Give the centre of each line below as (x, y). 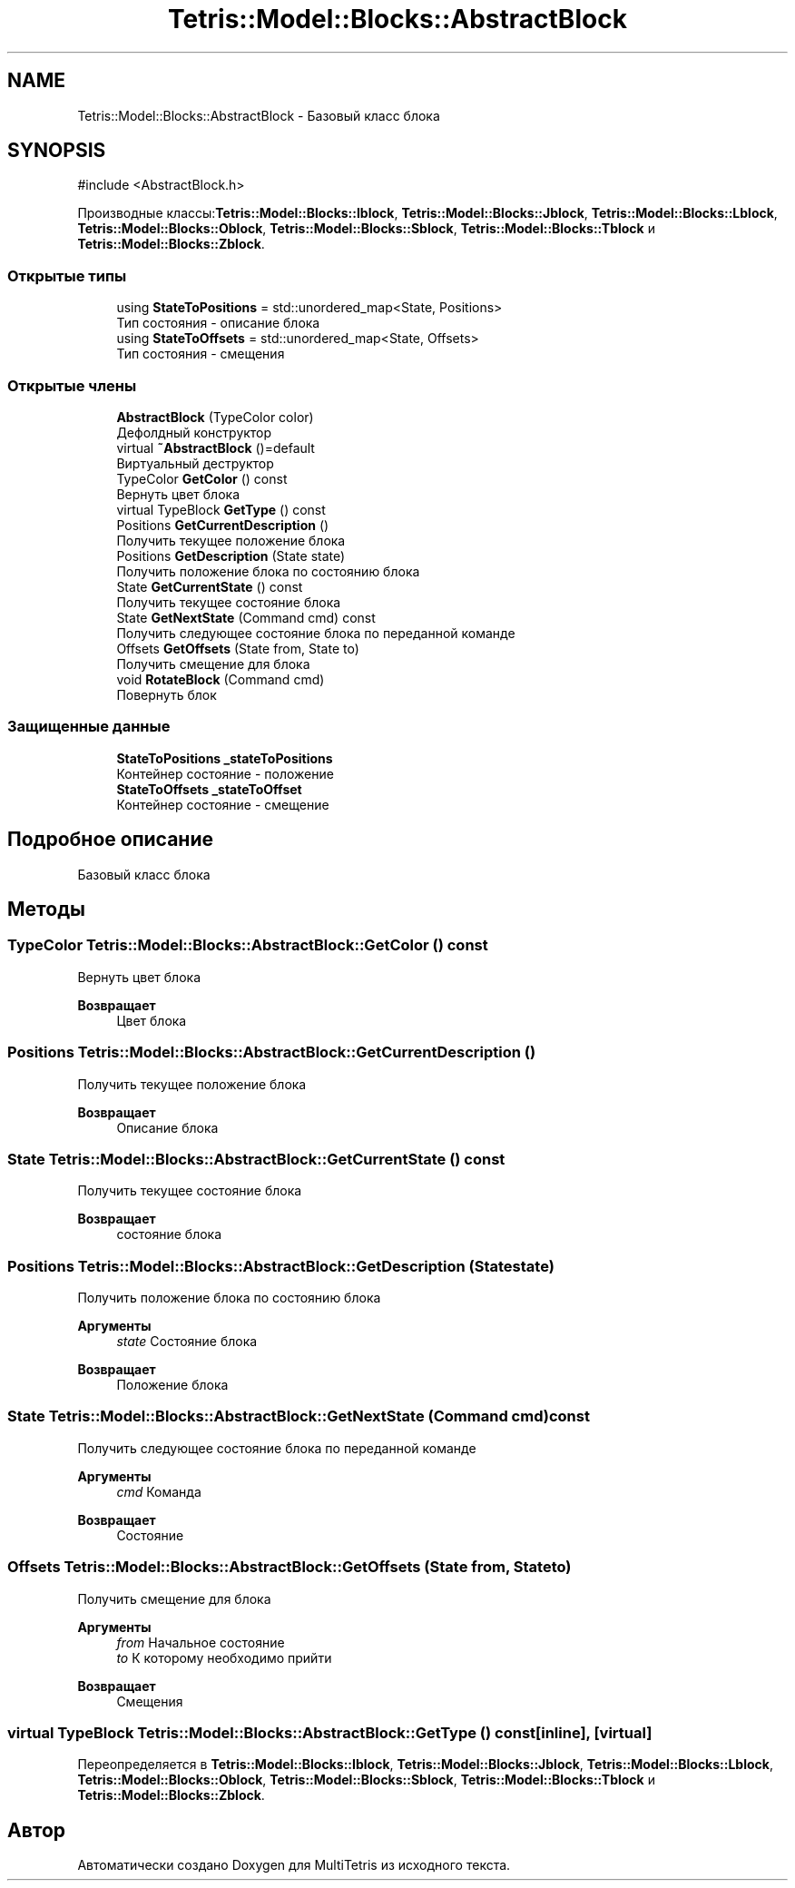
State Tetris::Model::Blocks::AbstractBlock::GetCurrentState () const (256, 1159)
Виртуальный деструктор (195, 463)
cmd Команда (159, 1491)
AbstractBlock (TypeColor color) (215, 417)
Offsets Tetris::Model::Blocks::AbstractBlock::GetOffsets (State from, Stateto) (290, 1567)
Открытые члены (72, 385)
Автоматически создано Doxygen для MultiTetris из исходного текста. (294, 1865)
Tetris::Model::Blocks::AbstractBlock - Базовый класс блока (259, 115)
